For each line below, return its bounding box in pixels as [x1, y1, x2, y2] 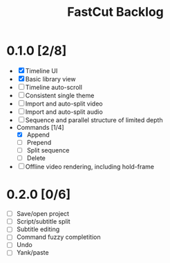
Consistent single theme [25, 91, 95, 99]
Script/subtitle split [16, 217, 70, 226]
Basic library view [25, 75, 76, 83]
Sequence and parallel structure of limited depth [25, 115, 163, 124]
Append [26, 130, 50, 139]
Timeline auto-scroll [25, 83, 82, 91]
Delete [26, 154, 46, 162]
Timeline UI [25, 66, 58, 75]
